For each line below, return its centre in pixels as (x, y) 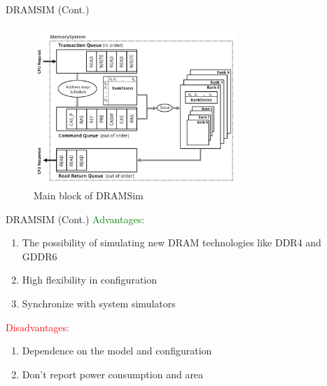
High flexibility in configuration (90, 280)
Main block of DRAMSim (89, 195)
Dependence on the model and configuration (117, 351)
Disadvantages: (37, 327)
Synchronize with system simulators (99, 303)
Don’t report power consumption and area (113, 374)
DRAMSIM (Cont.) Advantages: (75, 219)
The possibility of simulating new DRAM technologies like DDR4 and (172, 242)
